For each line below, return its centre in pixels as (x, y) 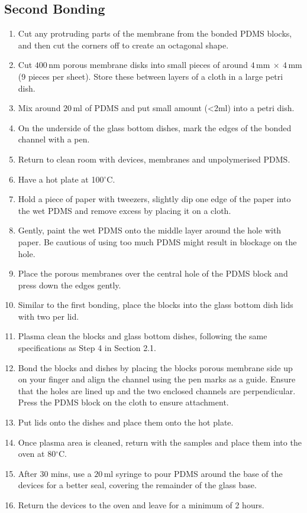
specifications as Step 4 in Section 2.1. (87, 348)
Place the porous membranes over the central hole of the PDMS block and (153, 273)
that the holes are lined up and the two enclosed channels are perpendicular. (157, 390)
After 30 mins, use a (55, 473)
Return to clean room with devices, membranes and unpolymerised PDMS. (154, 159)
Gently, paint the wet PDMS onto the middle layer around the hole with (150, 230)
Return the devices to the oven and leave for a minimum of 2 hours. (141, 505)
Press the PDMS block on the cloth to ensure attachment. (123, 402)
